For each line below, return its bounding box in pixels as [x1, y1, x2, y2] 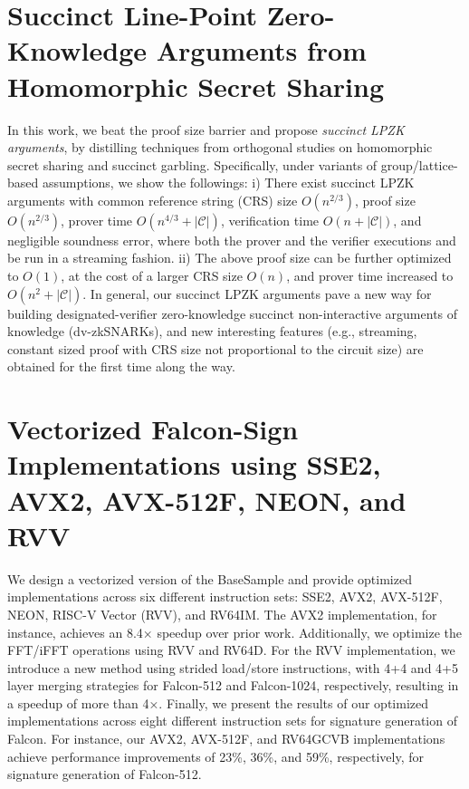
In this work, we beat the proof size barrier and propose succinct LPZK [7, 120, 405, 139]
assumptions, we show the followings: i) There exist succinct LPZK [42, 173, 415, 192]
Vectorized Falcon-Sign [7, 410, 299, 447]
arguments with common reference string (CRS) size [7, 190, 298, 209]
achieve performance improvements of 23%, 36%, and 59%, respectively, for [7, 746, 424, 765]
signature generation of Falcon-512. [7, 765, 202, 784]
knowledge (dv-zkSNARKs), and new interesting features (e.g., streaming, [7, 322, 417, 341]
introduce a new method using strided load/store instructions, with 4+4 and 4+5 [7, 658, 458, 677]
